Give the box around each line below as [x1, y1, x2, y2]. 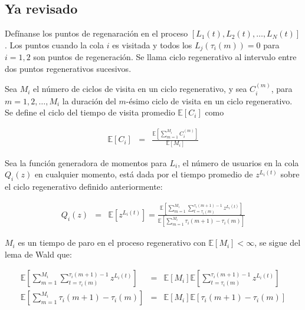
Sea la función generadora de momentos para [5, 156, 167, 169]
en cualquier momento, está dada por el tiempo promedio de [34, 168, 253, 180]
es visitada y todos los [112, 38, 192, 51]
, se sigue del [254, 236, 301, 249]
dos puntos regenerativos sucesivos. [5, 62, 132, 74]
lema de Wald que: [5, 248, 72, 260]
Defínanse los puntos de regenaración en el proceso [5, 27, 188, 39]
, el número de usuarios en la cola [178, 156, 299, 169]
